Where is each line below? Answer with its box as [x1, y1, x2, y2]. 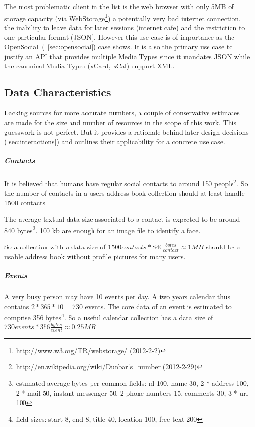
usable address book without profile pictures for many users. [4, 251, 185, 262]
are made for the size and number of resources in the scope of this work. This [4, 117, 236, 127]
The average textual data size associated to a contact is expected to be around [4, 214, 240, 224]
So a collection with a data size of [4, 242, 106, 252]
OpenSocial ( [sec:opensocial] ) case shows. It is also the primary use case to [4, 42, 233, 52]
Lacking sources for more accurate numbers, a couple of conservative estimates [4, 108, 240, 118]
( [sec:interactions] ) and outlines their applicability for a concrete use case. [4, 136, 225, 146]
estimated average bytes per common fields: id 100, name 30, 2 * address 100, [16, 378, 249, 388]
